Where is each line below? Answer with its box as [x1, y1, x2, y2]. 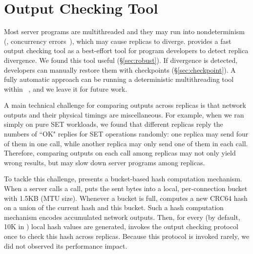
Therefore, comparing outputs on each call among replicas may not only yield [4, 148, 236, 158]
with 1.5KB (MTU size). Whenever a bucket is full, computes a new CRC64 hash [4, 193, 248, 203]
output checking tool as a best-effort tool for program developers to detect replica [4, 45, 249, 56]
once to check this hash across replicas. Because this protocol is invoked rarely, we [4, 231, 250, 241]
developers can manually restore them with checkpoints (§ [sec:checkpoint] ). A [4, 64, 236, 75]
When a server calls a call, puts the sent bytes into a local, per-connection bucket [4, 183, 248, 194]
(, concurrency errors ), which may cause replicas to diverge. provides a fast [4, 36, 232, 46]
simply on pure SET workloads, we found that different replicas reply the [4, 119, 223, 129]
